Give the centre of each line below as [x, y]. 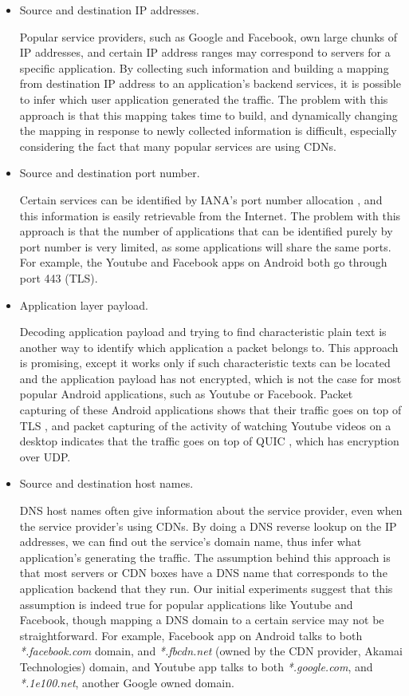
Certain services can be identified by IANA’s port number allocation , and [201, 199]
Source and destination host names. [106, 483]
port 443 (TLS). [59, 277]
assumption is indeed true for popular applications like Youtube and [186, 604]
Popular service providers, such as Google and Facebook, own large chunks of [208, 36]
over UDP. [45, 456]
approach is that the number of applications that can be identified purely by [206, 231]
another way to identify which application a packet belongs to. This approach [209, 347]
